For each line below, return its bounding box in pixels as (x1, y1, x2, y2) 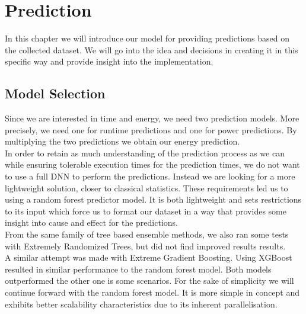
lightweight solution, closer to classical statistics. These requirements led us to (5, 181, 288, 194)
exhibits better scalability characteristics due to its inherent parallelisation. (5, 297, 278, 310)
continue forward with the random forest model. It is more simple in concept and (5, 286, 300, 299)
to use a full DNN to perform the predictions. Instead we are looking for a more (5, 170, 295, 182)
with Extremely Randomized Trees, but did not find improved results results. (5, 239, 286, 252)
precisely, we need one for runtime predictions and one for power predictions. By (5, 123, 297, 136)
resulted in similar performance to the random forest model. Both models (5, 262, 272, 275)
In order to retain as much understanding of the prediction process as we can (5, 146, 285, 159)
